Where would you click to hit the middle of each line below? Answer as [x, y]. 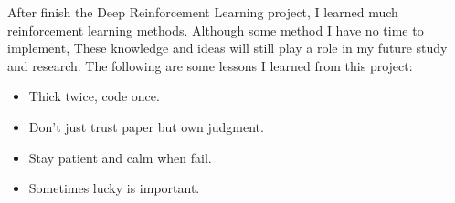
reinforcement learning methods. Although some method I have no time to [216, 30]
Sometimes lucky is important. [114, 188]
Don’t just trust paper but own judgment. [146, 126]
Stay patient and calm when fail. [120, 157]
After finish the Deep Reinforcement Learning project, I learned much [203, 12]
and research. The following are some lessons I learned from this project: [210, 65]
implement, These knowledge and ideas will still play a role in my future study [227, 48]
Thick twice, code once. [94, 96]
